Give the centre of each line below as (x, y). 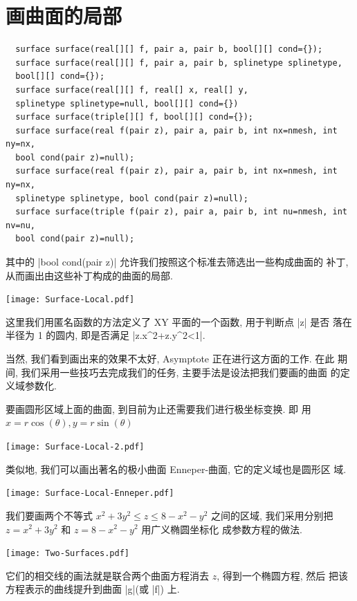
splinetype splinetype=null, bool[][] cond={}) (127, 103)
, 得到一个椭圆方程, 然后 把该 (282, 575)
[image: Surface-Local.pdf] (70, 300)
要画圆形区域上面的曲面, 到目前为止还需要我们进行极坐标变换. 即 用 (158, 408)
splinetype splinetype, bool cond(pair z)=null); (132, 198)
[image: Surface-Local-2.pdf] (75, 447)
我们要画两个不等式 (49, 515)
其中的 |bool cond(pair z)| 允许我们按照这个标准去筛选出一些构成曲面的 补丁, (177, 262)
